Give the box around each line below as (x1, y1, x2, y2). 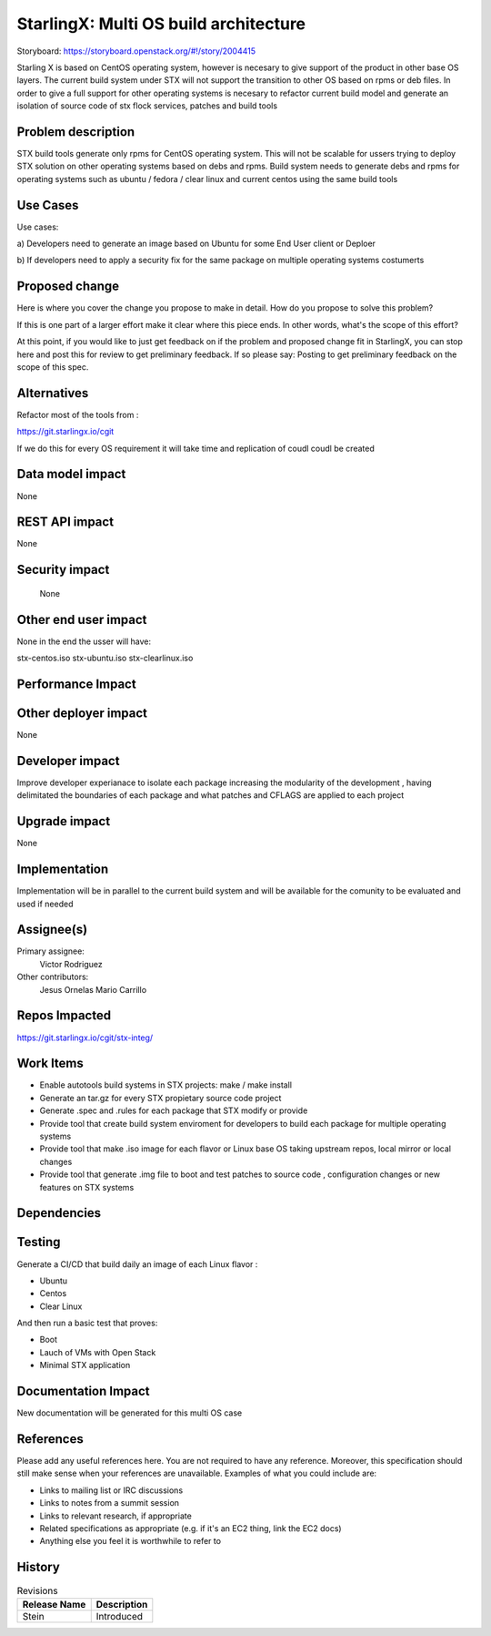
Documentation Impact (16, 1384, 150, 1399)
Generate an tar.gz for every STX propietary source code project (39, 1092, 282, 1103)
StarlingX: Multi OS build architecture (16, 14, 306, 34)
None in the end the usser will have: (16, 636, 152, 647)
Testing (16, 1234, 61, 1250)
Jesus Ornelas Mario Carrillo (39, 984, 147, 995)
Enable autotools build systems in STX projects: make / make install (39, 1079, 293, 1090)
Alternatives (16, 385, 89, 401)
